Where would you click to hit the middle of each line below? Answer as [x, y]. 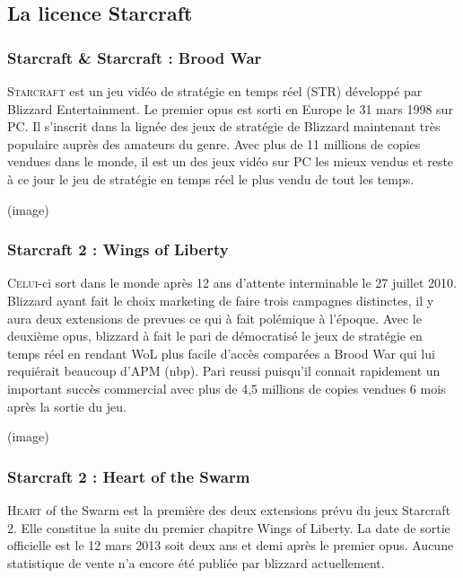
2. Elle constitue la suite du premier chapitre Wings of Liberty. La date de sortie [229, 527]
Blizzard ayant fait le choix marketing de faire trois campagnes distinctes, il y [221, 300]
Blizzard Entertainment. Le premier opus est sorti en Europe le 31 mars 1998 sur [230, 108]
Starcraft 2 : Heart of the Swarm [129, 476]
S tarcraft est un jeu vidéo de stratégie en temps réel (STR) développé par [215, 91]
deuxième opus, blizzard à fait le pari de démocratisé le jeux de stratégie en [215, 336]
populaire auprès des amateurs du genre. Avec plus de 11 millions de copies [214, 143]
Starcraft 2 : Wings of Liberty [118, 249]
